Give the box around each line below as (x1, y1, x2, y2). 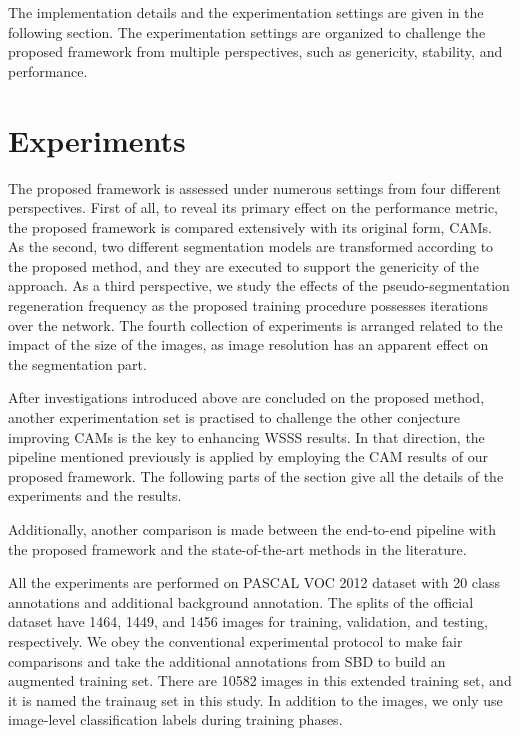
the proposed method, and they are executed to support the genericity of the (8, 255, 479, 276)
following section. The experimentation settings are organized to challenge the (8, 21, 486, 42)
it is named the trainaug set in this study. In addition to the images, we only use (8, 689, 503, 710)
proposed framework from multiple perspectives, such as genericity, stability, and (8, 41, 503, 62)
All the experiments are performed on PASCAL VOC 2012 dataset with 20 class (8, 572, 500, 593)
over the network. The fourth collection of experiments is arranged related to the (8, 314, 503, 335)
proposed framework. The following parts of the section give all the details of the (8, 465, 504, 486)
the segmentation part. (8, 353, 147, 374)
